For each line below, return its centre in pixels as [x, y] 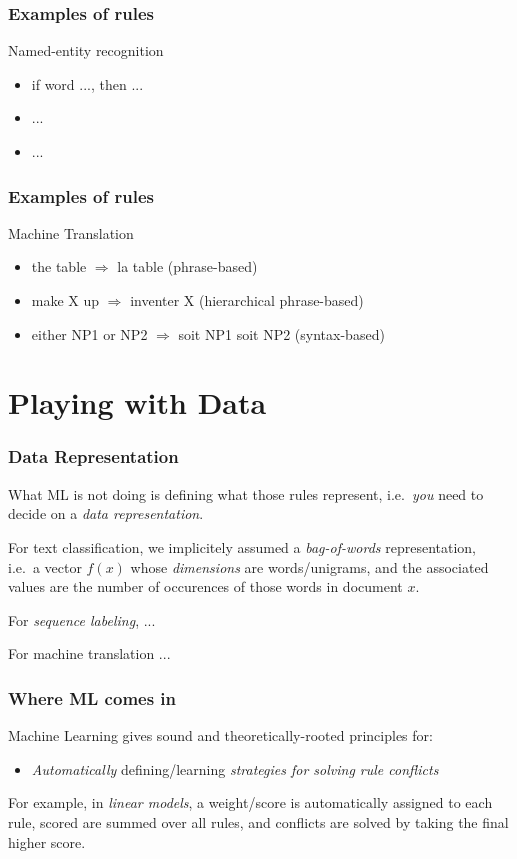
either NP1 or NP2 [89, 333]
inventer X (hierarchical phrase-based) [247, 300]
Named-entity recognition [86, 50]
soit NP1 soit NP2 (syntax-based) [281, 333]
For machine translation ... [89, 653]
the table [59, 266]
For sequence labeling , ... [82, 619]
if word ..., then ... [87, 83]
